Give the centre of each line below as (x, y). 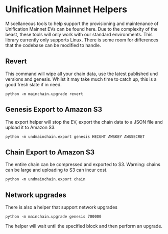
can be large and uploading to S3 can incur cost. (56, 170)
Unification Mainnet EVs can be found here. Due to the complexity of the (81, 29)
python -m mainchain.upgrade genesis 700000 (53, 217)
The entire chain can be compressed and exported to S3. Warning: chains (83, 165)
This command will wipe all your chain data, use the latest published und (82, 74)
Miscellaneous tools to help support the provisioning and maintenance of (82, 24)
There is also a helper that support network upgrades (61, 207)
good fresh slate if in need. (34, 84)
